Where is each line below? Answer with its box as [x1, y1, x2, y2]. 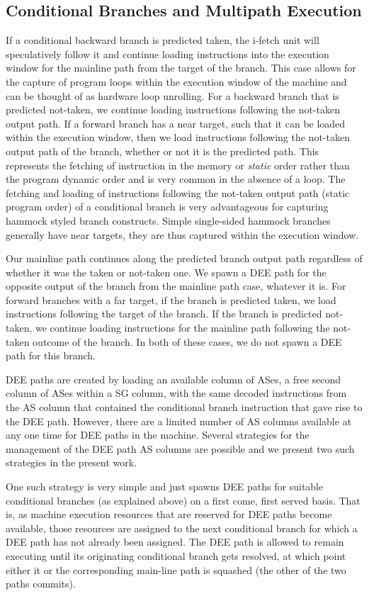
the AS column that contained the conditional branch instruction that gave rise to [6, 400, 363, 415]
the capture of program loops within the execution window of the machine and [6, 74, 347, 89]
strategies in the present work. [6, 455, 137, 470]
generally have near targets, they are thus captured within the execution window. [6, 227, 359, 242]
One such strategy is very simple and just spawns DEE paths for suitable [6, 479, 324, 494]
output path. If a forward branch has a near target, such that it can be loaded [6, 116, 346, 130]
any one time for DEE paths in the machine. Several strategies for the [6, 427, 310, 442]
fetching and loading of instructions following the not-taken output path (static [6, 185, 350, 200]
